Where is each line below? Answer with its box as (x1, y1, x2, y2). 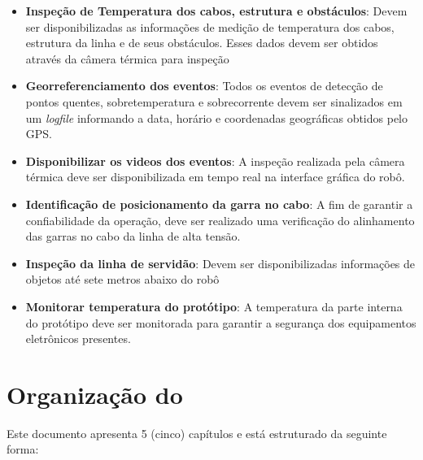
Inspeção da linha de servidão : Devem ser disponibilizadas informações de (25, 254, 416, 271)
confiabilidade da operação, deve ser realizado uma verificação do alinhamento (25, 211, 415, 228)
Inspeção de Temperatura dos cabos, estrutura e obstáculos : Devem (25, 2, 408, 19)
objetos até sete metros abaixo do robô (25, 271, 220, 288)
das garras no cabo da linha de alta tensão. (25, 228, 241, 245)
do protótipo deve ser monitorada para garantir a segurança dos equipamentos (25, 314, 416, 331)
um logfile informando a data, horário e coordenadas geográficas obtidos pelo (25, 109, 408, 126)
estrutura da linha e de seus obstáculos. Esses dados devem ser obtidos (25, 34, 378, 51)
